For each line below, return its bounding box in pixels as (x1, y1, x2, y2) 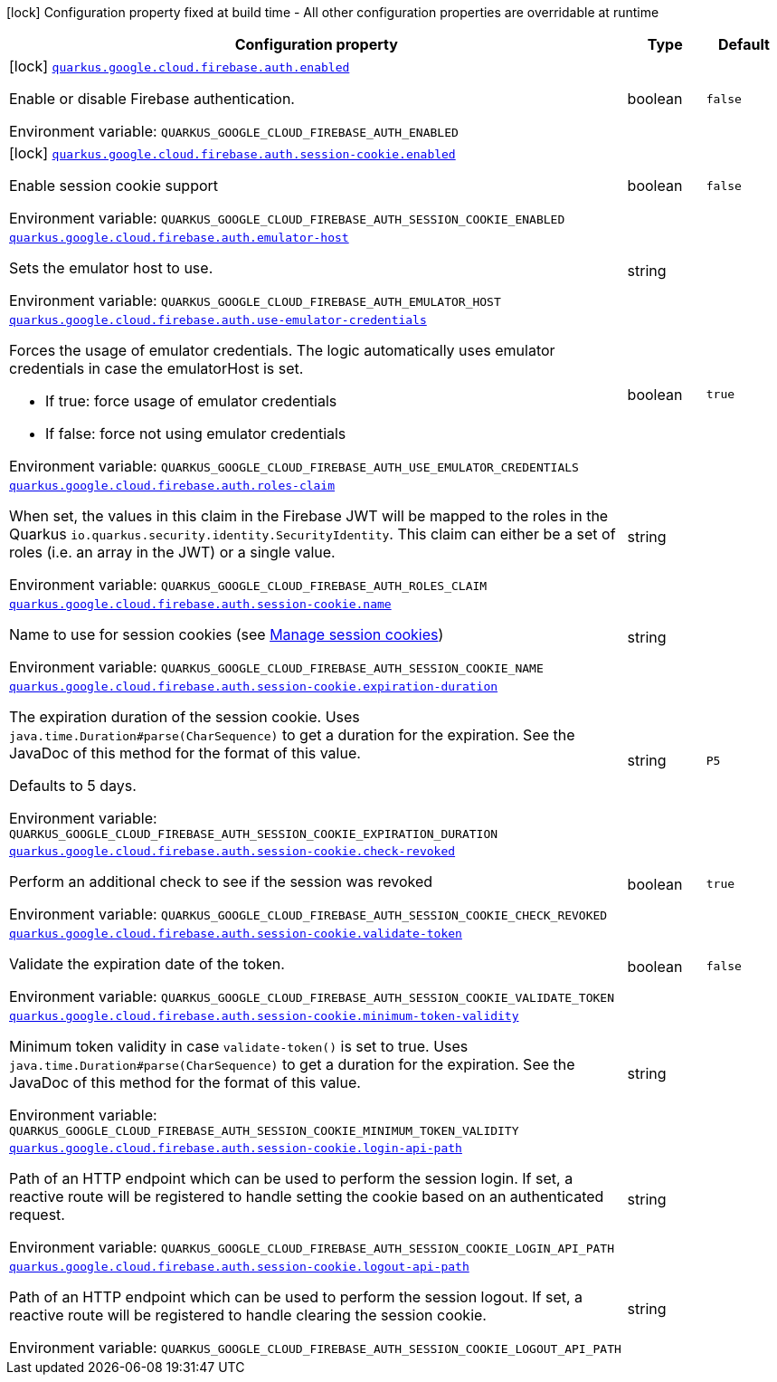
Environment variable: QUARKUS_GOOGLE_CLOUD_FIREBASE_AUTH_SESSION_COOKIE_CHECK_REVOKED (9, 905, 608, 923)
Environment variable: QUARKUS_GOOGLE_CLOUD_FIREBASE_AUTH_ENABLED (9, 122, 459, 140)
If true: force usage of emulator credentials (45, 392, 337, 410)
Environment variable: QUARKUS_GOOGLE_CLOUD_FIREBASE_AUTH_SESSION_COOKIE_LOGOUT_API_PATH (9, 1339, 621, 1357)
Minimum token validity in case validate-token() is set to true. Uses (9, 1037, 469, 1055)
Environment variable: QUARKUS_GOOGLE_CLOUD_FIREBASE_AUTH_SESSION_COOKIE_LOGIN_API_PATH (9, 1238, 614, 1256)
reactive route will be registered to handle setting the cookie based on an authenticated (9, 1187, 604, 1206)
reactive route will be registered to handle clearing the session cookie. (9, 1306, 487, 1324)
